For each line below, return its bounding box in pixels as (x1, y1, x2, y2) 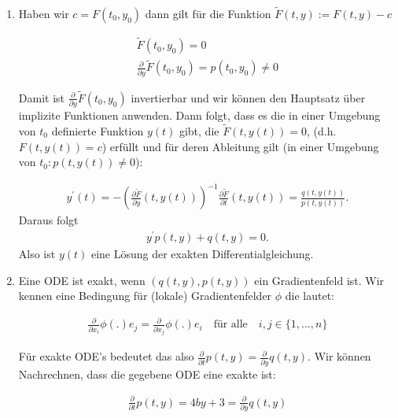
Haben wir (18, 5, 69, 21)
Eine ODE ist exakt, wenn (18, 272, 146, 288)
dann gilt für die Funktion (145, 5, 271, 21)
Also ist (18, 245, 56, 261)
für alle (213, 319, 248, 331)
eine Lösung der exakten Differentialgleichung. (90, 245, 314, 261)
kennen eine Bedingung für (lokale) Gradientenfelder (18, 287, 272, 304)
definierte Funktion (51, 122, 144, 139)
